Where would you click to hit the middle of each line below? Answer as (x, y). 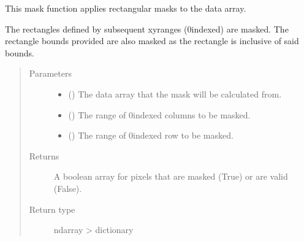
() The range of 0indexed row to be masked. (151, 135)
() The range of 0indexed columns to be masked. (159, 114)
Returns (44, 155)
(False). (68, 188)
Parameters (50, 73)
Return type (52, 209)
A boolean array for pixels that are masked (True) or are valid (171, 176)
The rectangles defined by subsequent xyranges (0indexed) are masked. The (147, 29)
